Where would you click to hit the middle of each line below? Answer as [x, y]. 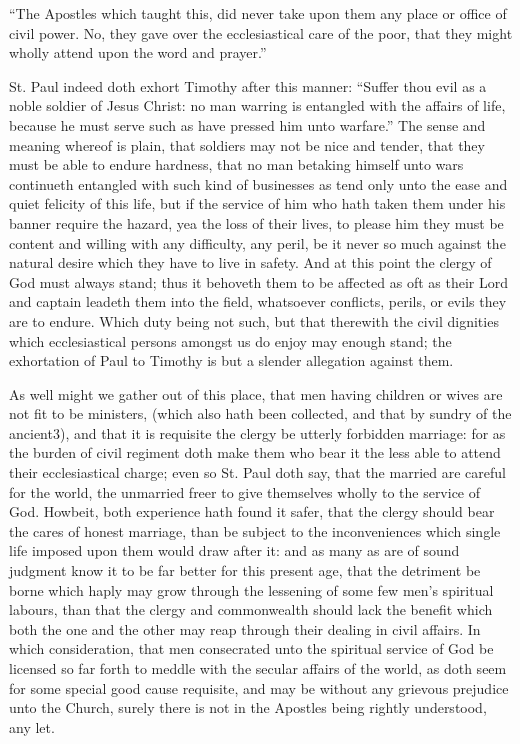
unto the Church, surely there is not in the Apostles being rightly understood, [248, 707]
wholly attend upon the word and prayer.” [138, 52]
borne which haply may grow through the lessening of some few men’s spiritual [251, 589]
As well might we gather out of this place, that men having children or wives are [256, 393]
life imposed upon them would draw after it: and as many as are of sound [234, 550]
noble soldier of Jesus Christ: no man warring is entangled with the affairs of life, [257, 105]
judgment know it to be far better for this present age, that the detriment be [245, 570]
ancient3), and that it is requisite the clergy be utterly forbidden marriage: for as [257, 432]
